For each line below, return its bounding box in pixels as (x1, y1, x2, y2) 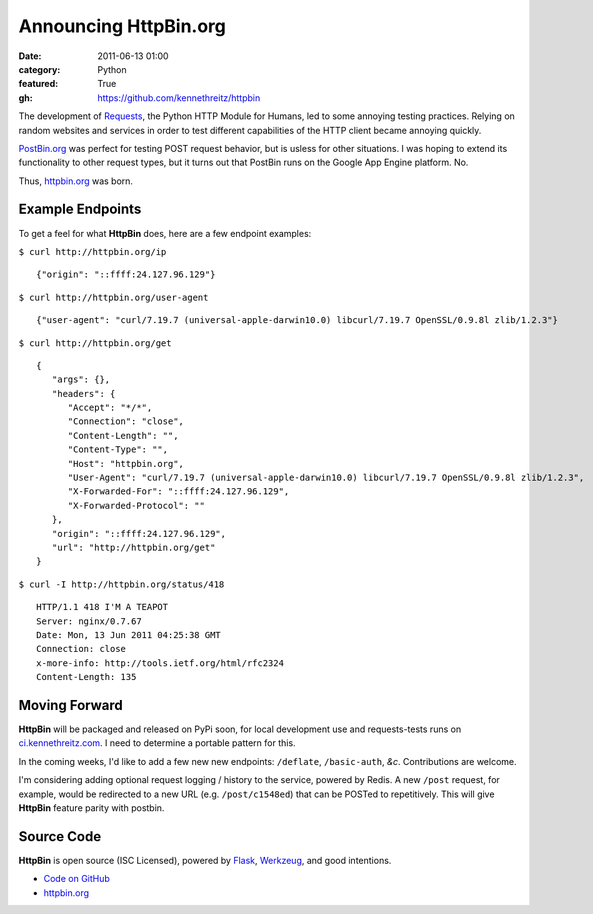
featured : (18, 78, 59, 90)
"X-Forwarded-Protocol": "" (67, 500, 205, 511)
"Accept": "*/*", (67, 402, 153, 414)
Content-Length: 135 (36, 671, 137, 683)
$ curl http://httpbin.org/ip (18, 246, 167, 257)
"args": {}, (51, 374, 111, 385)
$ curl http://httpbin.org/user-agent (18, 291, 209, 303)
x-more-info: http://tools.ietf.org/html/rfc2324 (36, 657, 285, 669)
